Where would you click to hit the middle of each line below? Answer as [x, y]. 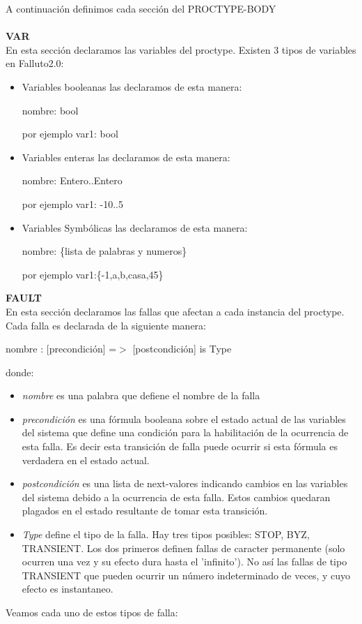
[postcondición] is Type [182, 349]
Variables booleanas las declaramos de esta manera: [132, 86]
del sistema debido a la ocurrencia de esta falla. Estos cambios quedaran [176, 497]
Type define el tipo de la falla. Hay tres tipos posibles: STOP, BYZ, [166, 534]
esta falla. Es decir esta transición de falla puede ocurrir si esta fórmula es [180, 446]
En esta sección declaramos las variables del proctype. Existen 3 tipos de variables [181, 49]
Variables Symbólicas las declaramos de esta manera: [135, 227]
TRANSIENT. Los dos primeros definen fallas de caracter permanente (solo [183, 548]
